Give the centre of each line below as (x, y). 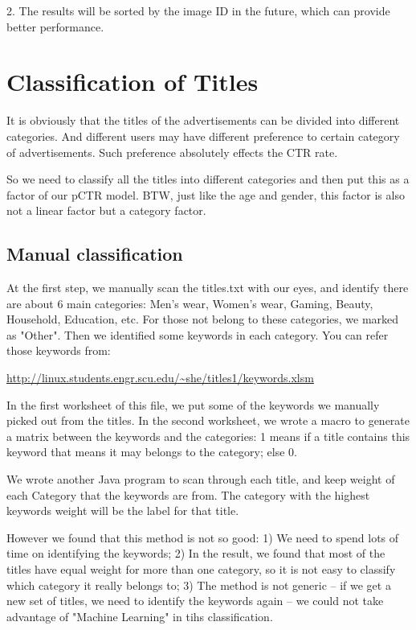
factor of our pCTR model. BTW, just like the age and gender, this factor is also (206, 194)
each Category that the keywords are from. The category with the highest (188, 494)
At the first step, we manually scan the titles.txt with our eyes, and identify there (208, 288)
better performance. (55, 26)
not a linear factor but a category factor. (106, 210)
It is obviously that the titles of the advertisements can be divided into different (203, 120)
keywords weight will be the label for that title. (123, 511)
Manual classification (95, 254)
